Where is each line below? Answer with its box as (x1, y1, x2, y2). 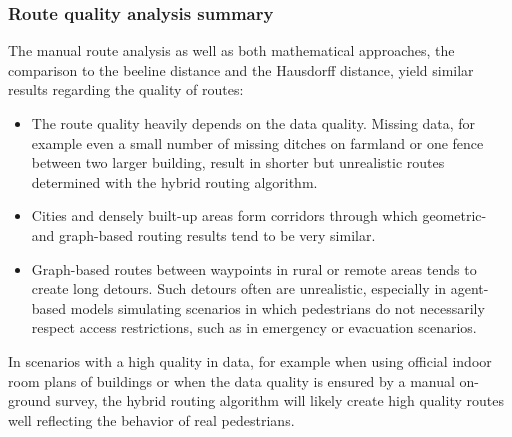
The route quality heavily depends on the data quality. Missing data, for (31, 113, 476, 133)
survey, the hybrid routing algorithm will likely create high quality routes (55, 390, 504, 411)
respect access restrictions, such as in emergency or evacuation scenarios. (31, 317, 477, 338)
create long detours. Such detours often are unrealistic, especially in (31, 278, 447, 299)
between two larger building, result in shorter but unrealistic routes (31, 152, 445, 173)
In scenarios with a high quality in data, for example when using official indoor (8, 350, 492, 371)
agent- (450, 278, 489, 299)
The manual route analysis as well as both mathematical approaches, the (8, 40, 455, 61)
